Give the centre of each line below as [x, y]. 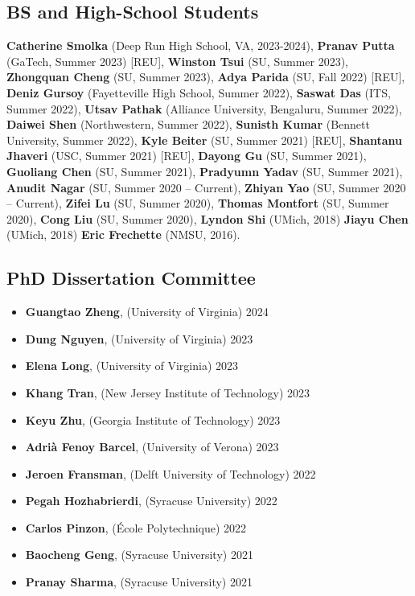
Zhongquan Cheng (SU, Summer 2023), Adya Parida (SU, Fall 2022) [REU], [206, 77]
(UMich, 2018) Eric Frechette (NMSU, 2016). [123, 234]
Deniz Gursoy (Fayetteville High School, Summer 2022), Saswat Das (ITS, [199, 92]
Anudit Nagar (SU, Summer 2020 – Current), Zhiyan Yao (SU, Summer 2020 [206, 187]
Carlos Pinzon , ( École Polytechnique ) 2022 [136, 527]
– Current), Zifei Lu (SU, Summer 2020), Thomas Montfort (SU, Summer [198, 203]
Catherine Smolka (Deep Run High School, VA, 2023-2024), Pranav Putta [201, 45]
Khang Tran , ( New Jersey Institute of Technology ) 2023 [168, 392]
